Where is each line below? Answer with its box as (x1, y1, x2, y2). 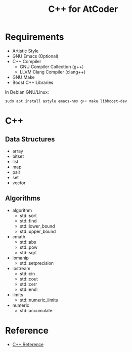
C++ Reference (12, 341, 44, 347)
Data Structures (5, 135, 55, 143)
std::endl (19, 286, 38, 292)
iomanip (12, 255, 29, 261)
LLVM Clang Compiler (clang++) (19, 69, 86, 75)
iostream (12, 265, 31, 271)
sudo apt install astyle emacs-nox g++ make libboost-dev (5, 98, 127, 104)
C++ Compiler (12, 58, 42, 64)
